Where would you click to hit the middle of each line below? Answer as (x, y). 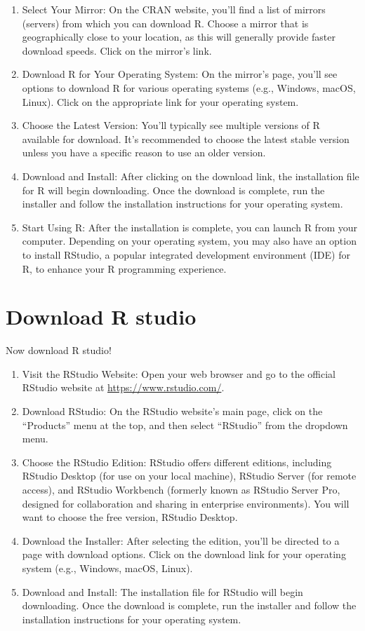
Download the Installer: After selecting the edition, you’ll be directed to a (181, 540)
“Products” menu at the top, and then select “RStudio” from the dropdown (185, 425)
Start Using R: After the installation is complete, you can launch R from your (190, 227)
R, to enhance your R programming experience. (124, 268)
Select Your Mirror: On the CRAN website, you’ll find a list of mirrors (174, 9)
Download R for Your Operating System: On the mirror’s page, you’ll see (180, 74)
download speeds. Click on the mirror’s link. (117, 50)
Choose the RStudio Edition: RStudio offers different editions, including (177, 462)
